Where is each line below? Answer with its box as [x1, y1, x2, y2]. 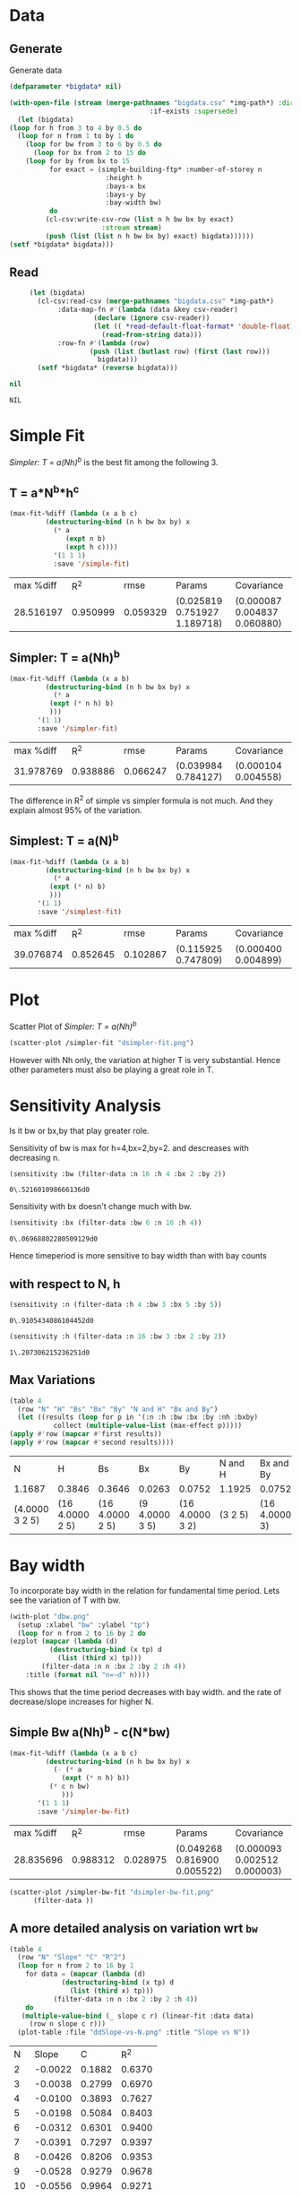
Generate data [9, 65, 63, 75]
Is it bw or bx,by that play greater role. [9, 1125, 150, 1136]
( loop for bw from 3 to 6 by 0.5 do [25, 140, 163, 149]
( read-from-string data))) [101, 330, 202, 339]
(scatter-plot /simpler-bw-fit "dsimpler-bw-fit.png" [9, 1888, 215, 1897]
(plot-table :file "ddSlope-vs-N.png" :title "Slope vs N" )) [17, 2028, 251, 2037]
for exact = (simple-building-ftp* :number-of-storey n [48, 165, 262, 174]
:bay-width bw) [105, 198, 163, 207]
